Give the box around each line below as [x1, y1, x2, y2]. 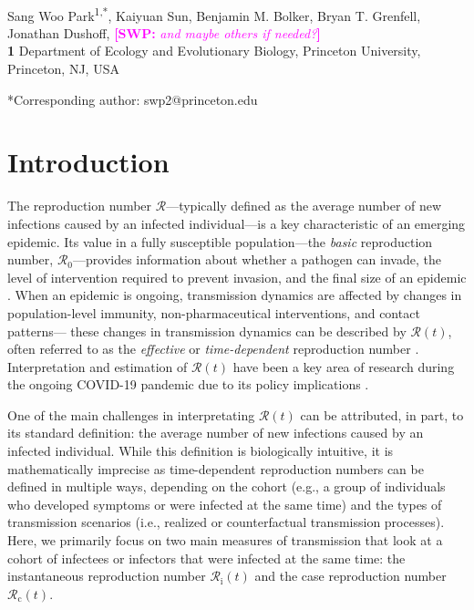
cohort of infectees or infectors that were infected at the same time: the [7, 548, 406, 567]
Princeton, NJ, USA [7, 59, 119, 78]
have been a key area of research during [232, 357, 455, 376]
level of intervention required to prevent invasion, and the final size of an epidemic [7, 267, 467, 286]
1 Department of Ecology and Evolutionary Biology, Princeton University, [7, 41, 421, 60]
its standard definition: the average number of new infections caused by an [7, 423, 424, 442]
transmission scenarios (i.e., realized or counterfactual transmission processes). [7, 512, 445, 532]
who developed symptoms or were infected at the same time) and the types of [7, 494, 442, 513]
